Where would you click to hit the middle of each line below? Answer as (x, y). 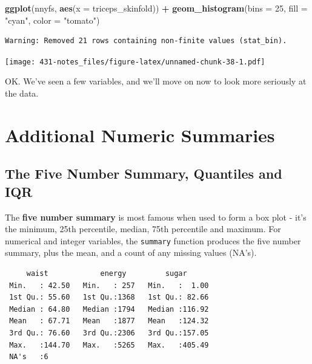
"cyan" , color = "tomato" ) (52, 20)
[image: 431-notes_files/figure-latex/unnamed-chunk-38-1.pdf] (135, 62)
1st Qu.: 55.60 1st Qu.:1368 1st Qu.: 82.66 (109, 297)
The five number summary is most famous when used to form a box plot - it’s (156, 217)
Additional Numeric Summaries (140, 135)
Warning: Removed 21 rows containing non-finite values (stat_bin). (146, 41)
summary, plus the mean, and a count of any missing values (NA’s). (131, 252)
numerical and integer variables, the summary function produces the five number (153, 240)
